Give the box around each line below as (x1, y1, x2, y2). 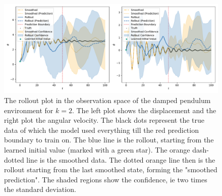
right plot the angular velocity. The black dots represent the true (4, 115, 205, 125)
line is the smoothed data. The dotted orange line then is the (26, 154, 215, 165)
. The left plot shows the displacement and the (72, 105, 216, 115)
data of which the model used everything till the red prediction (4, 124, 199, 135)
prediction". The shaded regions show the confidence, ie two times (4, 174, 207, 184)
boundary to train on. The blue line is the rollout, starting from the (4, 134, 214, 145)
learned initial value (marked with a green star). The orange (4, 144, 190, 155)
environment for (4, 105, 53, 115)
